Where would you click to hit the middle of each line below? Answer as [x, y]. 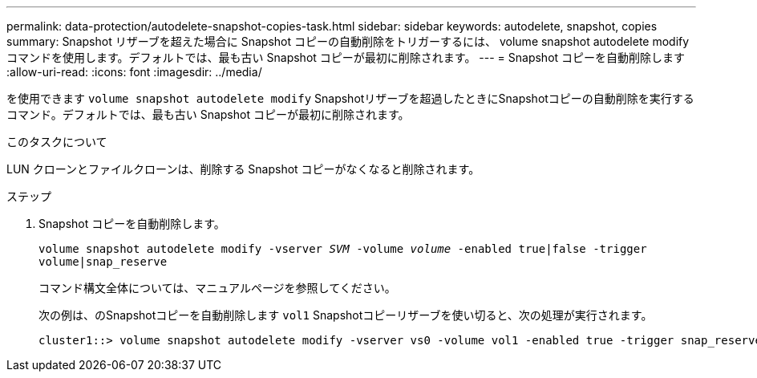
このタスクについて [57, 142]
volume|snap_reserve [103, 262]
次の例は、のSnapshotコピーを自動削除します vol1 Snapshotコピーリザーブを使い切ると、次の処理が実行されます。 [346, 315]
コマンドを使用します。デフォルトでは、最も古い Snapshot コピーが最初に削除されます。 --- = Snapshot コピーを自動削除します [346, 57]
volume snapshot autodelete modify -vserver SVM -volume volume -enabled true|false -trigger [343, 249]
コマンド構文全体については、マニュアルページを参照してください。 [217, 288]
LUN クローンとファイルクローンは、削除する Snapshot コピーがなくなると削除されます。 [243, 169]
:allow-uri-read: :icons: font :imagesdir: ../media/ [134, 72]
